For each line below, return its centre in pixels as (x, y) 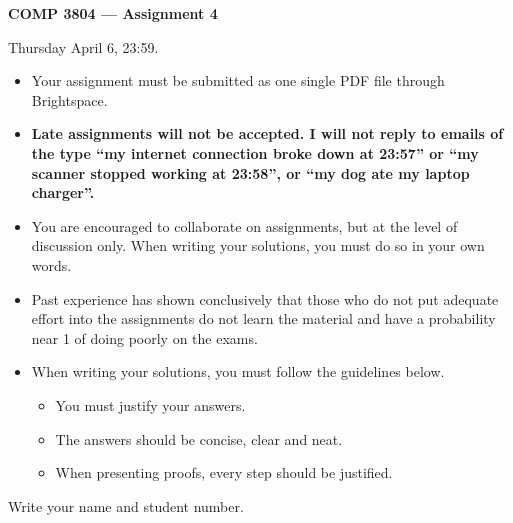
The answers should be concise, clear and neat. (199, 438)
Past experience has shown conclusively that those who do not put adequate (265, 298)
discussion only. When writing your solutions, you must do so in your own (258, 245)
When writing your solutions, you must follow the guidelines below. (238, 371)
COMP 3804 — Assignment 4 (113, 13)
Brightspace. (69, 99)
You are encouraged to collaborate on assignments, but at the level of (244, 225)
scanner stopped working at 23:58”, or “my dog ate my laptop (250, 172)
